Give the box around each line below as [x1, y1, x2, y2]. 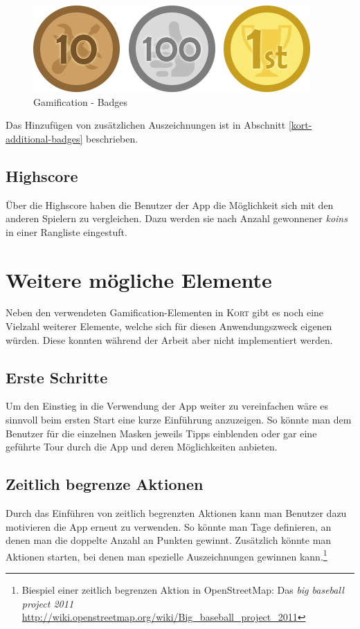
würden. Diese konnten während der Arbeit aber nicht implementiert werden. [6, 332, 333, 347]
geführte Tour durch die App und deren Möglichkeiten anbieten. [6, 439, 278, 454]
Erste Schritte [6, 366, 108, 388]
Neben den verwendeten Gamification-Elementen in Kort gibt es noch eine [6, 305, 324, 320]
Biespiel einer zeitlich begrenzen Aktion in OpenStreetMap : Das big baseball [21, 583, 344, 597]
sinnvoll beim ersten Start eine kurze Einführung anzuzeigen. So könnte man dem [6, 412, 352, 427]
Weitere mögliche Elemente [6, 265, 272, 293]
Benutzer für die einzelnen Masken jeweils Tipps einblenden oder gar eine [6, 426, 317, 440]
